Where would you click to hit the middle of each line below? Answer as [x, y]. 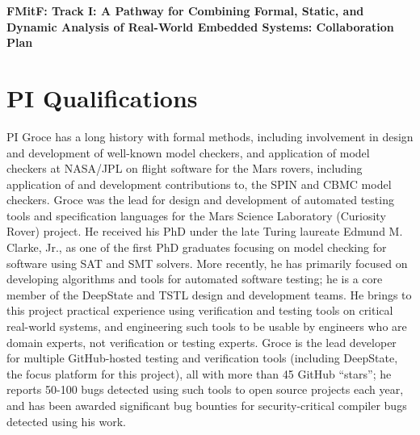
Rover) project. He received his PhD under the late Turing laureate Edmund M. [205, 231]
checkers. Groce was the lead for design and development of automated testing [200, 200]
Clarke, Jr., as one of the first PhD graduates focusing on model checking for [197, 247]
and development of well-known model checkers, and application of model [188, 152]
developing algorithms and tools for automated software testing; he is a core [195, 279]
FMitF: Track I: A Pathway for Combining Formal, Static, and [185, 10]
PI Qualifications [102, 97]
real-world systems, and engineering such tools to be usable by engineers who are [207, 326]
